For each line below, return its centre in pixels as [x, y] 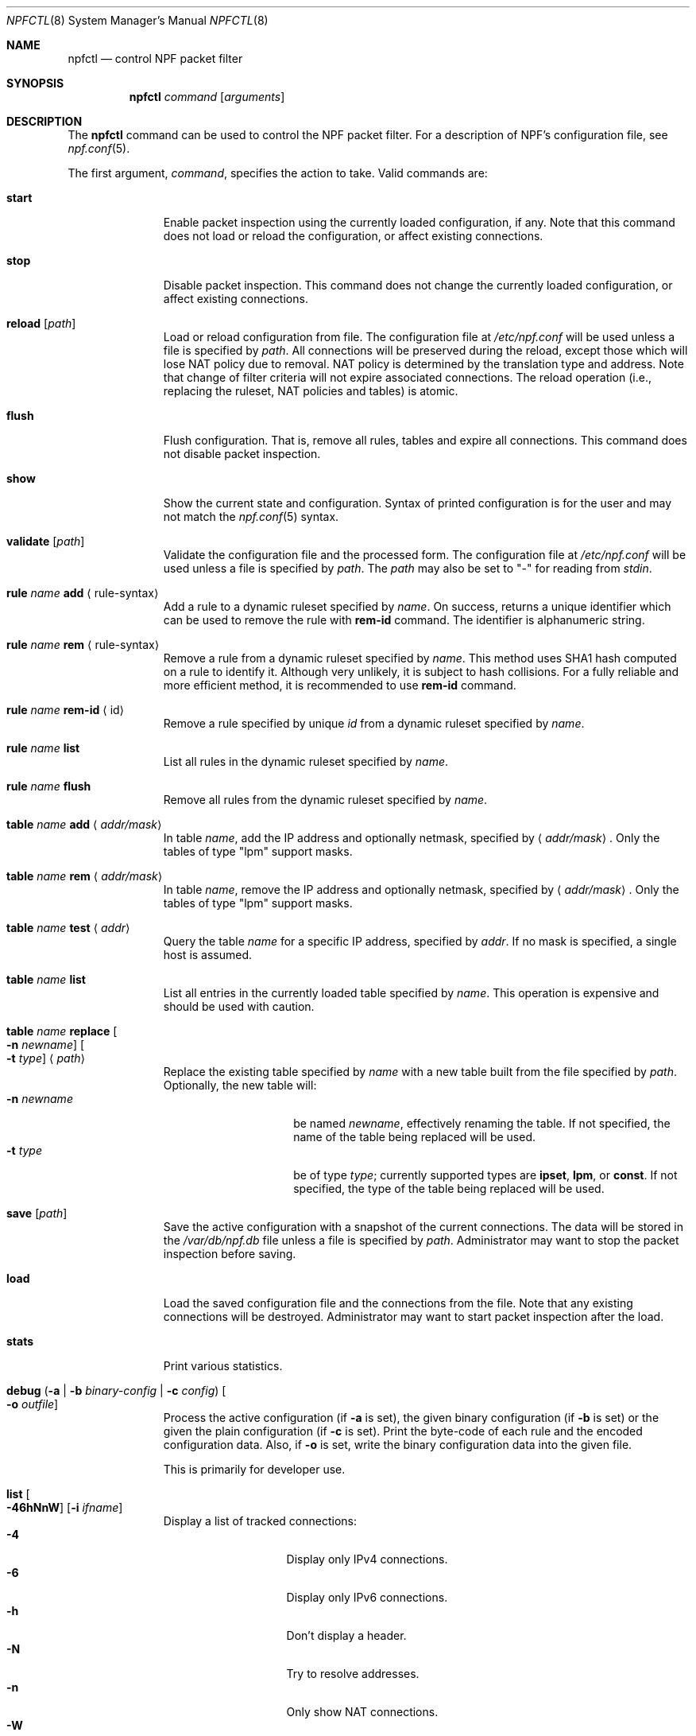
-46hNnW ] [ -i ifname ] [65, 1507]
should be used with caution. [239, 1006]
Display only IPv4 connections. [367, 1559]
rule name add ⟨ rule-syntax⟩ [83, 593]
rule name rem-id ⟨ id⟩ [66, 710]
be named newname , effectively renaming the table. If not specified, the [482, 1123]
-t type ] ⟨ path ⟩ [46, 1058]
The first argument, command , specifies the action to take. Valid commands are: [278, 173]
